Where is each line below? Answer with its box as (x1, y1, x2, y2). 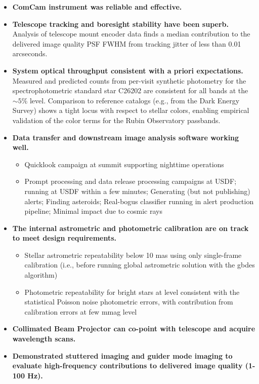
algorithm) (24, 270, 58, 280)
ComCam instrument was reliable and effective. (12, 2, 182, 12)
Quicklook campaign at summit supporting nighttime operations (24, 159, 224, 169)
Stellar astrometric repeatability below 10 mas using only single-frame (24, 249, 242, 260)
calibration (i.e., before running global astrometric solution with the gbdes (24, 259, 255, 270)
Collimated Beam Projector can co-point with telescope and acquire (12, 323, 255, 334)
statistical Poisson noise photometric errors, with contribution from (24, 296, 233, 307)
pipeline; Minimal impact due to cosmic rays (24, 206, 163, 216)
